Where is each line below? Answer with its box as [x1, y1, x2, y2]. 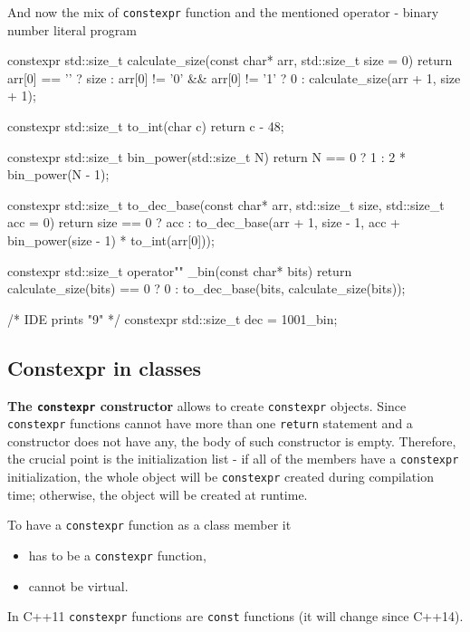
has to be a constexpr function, [28, 546, 206, 565]
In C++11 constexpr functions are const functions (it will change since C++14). [7, 607, 464, 626]
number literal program [7, 20, 137, 39]
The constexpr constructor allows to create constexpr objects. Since [7, 396, 407, 415]
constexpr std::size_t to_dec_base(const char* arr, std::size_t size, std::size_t [7, 195, 445, 214]
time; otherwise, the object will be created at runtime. [7, 484, 308, 503]
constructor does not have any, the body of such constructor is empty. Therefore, [7, 431, 456, 450]
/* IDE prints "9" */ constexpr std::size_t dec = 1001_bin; [7, 309, 338, 328]
